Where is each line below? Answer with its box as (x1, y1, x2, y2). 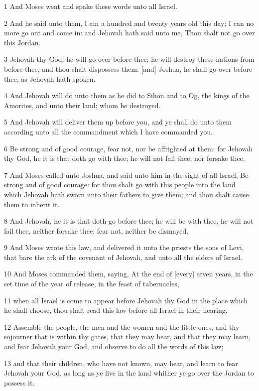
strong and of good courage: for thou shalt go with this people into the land (4, 179, 236, 190)
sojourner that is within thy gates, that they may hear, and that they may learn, (4, 331, 251, 342)
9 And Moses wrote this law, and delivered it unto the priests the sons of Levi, (4, 242, 244, 253)
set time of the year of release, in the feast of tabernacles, (4, 278, 179, 289)
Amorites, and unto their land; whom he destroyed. (4, 100, 161, 110)
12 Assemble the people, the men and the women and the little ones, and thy (4, 321, 240, 332)
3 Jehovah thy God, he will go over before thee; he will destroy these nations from (4, 54, 255, 64)
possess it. (4, 377, 35, 388)
